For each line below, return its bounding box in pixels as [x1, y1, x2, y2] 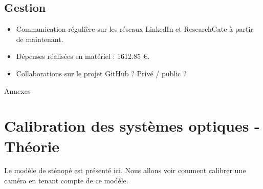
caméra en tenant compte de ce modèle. [4, 175, 128, 186]
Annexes [4, 85, 31, 96]
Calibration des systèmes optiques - [4, 115, 260, 136]
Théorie [4, 135, 60, 156]
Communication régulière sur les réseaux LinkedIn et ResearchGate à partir [16, 24, 253, 34]
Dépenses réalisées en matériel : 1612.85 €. [16, 51, 150, 61]
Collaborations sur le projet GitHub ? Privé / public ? [16, 68, 187, 78]
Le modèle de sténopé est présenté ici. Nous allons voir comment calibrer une [4, 165, 246, 176]
